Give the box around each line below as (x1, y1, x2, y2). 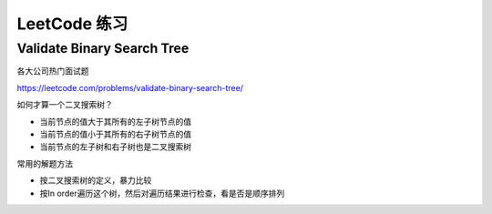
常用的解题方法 (16, 158, 73, 168)
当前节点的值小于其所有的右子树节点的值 (39, 128, 191, 139)
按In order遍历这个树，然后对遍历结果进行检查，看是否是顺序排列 (39, 188, 285, 199)
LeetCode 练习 (16, 14, 128, 34)
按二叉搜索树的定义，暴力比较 (39, 175, 152, 186)
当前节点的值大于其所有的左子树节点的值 (39, 116, 191, 127)
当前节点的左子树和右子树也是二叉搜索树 (39, 141, 191, 152)
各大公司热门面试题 (16, 66, 89, 76)
